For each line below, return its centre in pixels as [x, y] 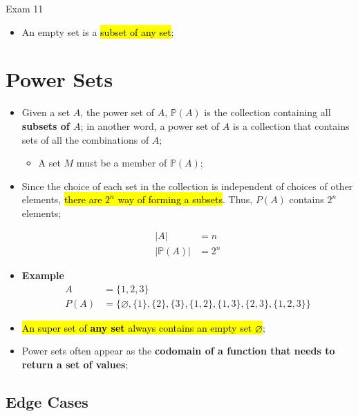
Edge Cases [47, 401]
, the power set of [117, 112]
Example [43, 275]
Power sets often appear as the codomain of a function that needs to [178, 351]
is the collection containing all [267, 112]
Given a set [46, 112]
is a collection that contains [291, 125]
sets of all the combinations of [85, 139]
